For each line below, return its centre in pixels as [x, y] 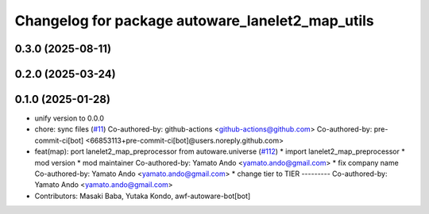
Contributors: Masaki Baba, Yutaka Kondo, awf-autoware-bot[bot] [143, 196]
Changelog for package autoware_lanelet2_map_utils [195, 21]
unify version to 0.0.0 [70, 118]
